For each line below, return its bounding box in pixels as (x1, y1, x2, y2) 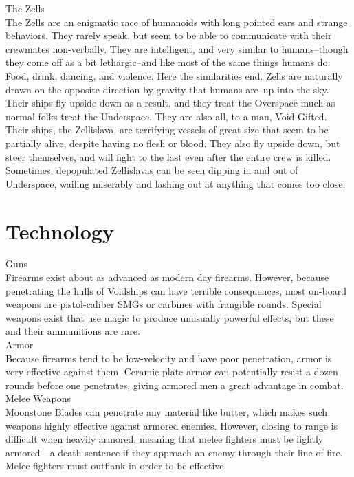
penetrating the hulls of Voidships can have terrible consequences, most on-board (5, 283, 347, 298)
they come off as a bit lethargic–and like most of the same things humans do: (5, 55, 331, 69)
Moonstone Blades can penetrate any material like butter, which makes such (5, 404, 328, 419)
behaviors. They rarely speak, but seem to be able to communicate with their (5, 28, 332, 43)
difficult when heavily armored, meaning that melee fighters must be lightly (5, 432, 324, 446)
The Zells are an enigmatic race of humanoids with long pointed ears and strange (5, 14, 348, 29)
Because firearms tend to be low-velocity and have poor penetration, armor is (5, 351, 332, 365)
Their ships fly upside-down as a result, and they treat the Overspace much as (5, 96, 335, 110)
